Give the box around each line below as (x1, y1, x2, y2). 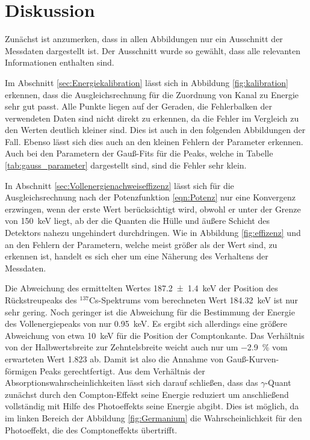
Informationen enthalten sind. (5, 56, 114, 69)
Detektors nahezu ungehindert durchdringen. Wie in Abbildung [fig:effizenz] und (5, 226, 301, 239)
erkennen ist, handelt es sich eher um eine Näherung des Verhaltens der (5, 250, 268, 262)
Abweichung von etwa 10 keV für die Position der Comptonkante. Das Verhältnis (5, 329, 305, 341)
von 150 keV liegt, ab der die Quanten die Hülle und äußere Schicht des (5, 214, 270, 227)
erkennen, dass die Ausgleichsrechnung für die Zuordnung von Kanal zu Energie (5, 88, 299, 101)
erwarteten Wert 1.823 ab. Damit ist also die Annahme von (5, 352, 224, 365)
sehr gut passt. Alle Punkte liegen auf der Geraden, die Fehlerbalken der (5, 100, 272, 113)
